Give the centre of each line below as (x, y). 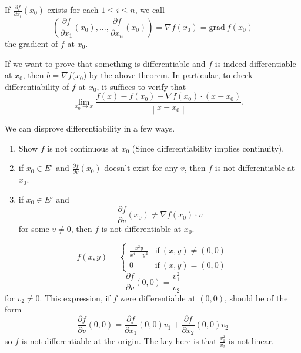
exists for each (73, 9)
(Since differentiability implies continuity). (208, 148)
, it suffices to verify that (141, 86)
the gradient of (31, 43)
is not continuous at (83, 148)
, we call (150, 9)
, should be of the (256, 297)
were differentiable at (158, 297)
